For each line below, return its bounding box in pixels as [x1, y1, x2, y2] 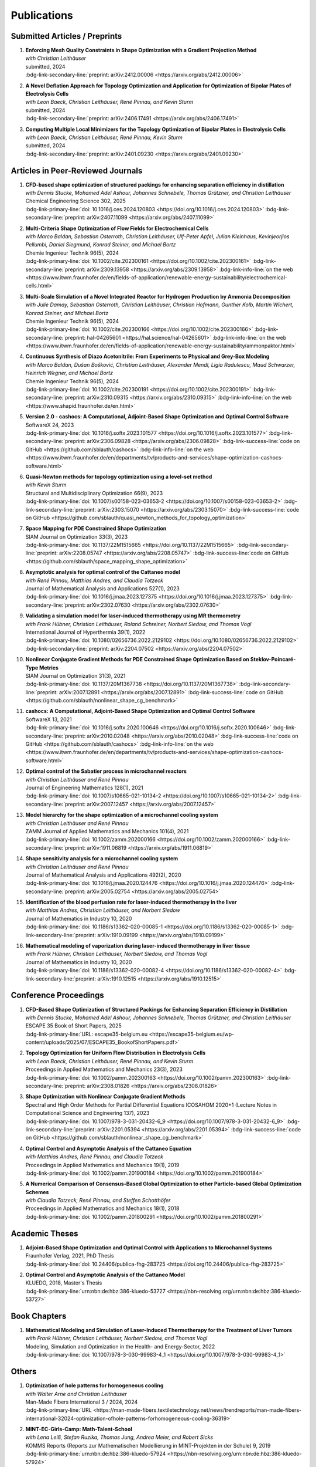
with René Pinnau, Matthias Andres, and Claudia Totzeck [25, 577, 164, 584]
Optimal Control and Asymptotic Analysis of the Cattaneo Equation [25, 1145, 192, 1152]
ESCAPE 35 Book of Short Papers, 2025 [25, 1022, 122, 1029]
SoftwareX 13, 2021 [25, 716, 73, 723]
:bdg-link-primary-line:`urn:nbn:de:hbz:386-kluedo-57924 [25, 1450, 166, 1458]
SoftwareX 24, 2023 [25, 421, 74, 428]
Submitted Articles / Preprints [11, 31, 122, 41]
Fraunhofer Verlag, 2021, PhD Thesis [25, 1252, 114, 1259]
